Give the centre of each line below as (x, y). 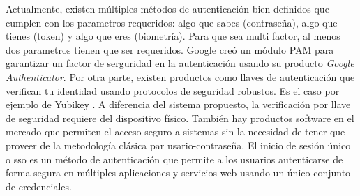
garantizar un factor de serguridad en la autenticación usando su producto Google (180, 63)
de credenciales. (39, 186)
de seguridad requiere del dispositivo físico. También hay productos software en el (180, 118)
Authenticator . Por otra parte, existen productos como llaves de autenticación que (180, 76)
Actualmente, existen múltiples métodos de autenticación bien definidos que (167, 8)
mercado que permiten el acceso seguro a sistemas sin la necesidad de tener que (175, 131)
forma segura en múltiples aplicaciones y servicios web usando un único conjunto (178, 173)
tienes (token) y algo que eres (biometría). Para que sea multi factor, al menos (173, 36)
